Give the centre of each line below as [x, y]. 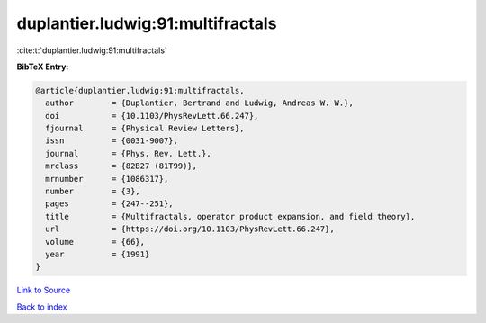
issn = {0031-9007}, [112, 141]
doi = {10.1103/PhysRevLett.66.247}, [152, 116]
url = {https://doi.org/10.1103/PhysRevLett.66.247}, [190, 229]
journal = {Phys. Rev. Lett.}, [128, 153]
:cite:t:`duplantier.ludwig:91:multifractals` [92, 50]
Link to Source [44, 290]
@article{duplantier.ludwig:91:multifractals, [140, 90]
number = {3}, [93, 192]
